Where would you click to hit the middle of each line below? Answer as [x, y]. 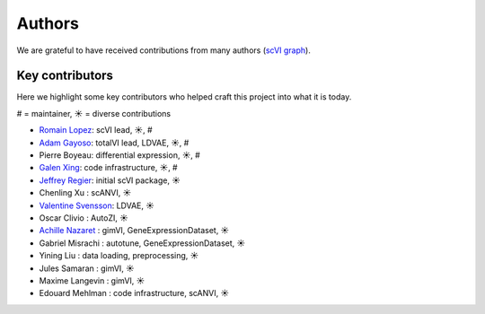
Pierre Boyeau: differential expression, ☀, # [120, 155]
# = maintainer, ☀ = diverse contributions [93, 113]
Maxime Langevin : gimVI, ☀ [92, 280]
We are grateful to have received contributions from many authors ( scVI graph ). [164, 50]
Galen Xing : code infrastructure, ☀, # [109, 168]
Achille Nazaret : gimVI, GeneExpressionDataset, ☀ [134, 231]
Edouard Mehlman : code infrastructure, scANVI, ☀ [134, 293]
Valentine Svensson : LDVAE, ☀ [97, 205]
